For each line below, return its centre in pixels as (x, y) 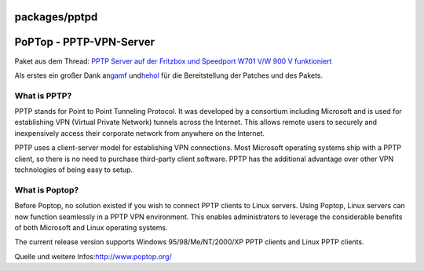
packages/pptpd (56, 17)
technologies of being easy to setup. (74, 170)
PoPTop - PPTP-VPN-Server (84, 42)
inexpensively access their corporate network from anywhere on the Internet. (140, 133)
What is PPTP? (43, 96)
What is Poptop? (47, 190)
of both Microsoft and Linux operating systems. (91, 227)
